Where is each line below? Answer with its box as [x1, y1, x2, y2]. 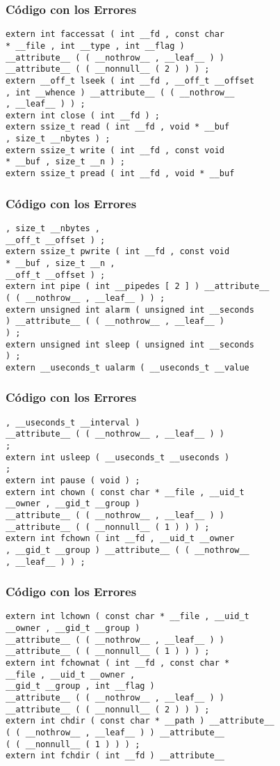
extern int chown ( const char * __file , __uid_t [6, 487, 245, 497]
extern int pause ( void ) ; [6, 476, 140, 485]
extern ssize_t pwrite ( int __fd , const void [6, 247, 230, 257]
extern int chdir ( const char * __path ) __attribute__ [6, 716, 274, 726]
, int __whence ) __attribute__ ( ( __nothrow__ [6, 87, 235, 97]
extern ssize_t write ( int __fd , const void [6, 145, 224, 155]
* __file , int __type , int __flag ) [6, 40, 185, 51]
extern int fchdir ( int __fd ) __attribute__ [6, 751, 224, 761]
